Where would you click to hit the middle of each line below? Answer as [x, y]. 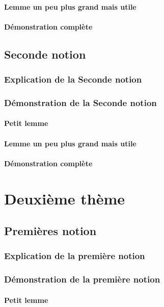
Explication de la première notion [75, 256]
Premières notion [50, 231]
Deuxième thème [65, 198]
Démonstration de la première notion [82, 279]
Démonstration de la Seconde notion [80, 102]
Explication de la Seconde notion [73, 79]
